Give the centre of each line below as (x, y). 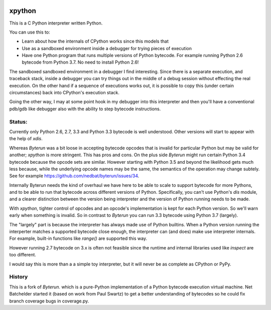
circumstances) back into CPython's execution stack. (64, 93)
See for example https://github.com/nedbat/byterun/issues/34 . (74, 176)
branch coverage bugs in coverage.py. (49, 301)
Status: (18, 122)
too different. (23, 255)
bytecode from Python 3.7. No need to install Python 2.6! (80, 62)
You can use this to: (30, 32)
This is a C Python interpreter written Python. (56, 23)
